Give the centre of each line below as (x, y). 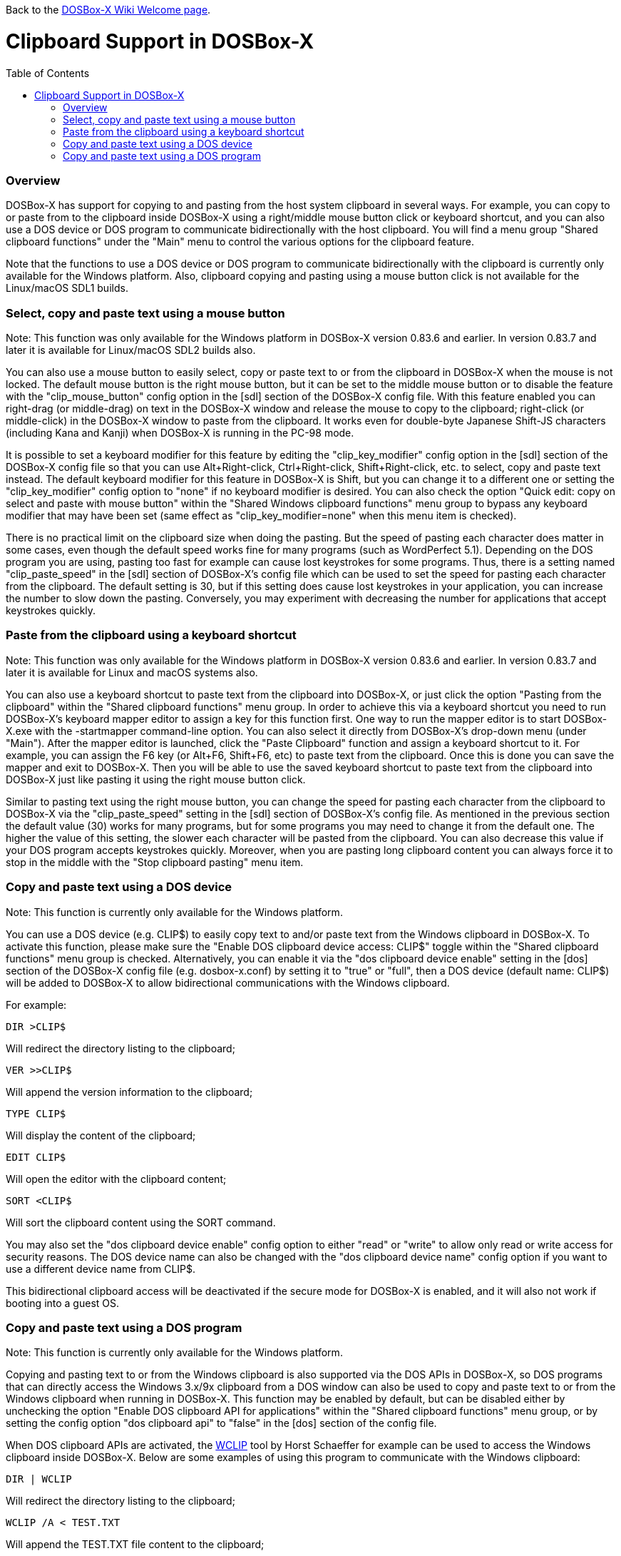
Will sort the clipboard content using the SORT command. (141, 1222)
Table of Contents (48, 73)
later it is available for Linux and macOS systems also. (132, 672)
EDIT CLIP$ (36, 1157)
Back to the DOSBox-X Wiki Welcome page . (108, 10)
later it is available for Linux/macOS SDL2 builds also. (131, 350)
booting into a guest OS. (63, 1303)
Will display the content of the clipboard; (101, 1135)
